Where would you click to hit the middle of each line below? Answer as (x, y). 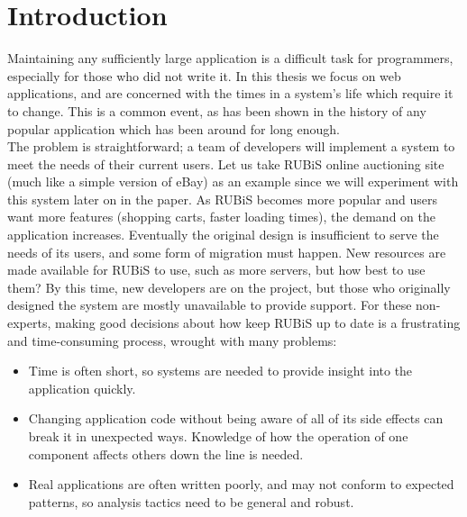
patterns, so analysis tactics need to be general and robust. (191, 501)
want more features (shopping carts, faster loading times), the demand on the (221, 217)
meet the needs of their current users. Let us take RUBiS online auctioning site (226, 163)
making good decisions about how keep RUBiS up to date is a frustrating (258, 323)
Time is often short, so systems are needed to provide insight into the (220, 371)
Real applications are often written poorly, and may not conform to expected (241, 484)
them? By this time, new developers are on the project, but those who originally (229, 287)
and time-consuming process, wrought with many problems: (172, 340)
